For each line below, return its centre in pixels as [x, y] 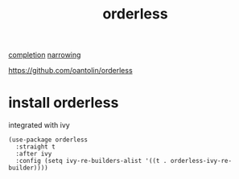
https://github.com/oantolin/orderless [70, 71]
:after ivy [34, 154]
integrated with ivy [39, 125]
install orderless [64, 103]
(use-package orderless [48, 140]
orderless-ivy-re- [201, 161]
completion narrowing [45, 55]
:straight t [36, 147]
